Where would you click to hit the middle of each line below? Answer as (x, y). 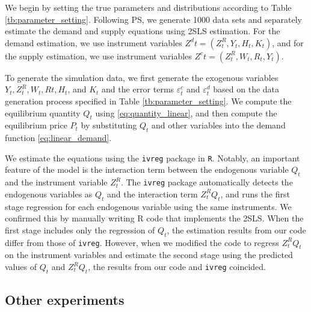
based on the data (246, 89)
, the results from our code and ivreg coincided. (177, 267)
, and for (288, 42)
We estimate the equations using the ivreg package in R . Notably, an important (152, 157)
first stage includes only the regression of (80, 229)
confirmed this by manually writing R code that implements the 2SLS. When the (154, 218)
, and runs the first (255, 193)
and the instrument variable (56, 182)
